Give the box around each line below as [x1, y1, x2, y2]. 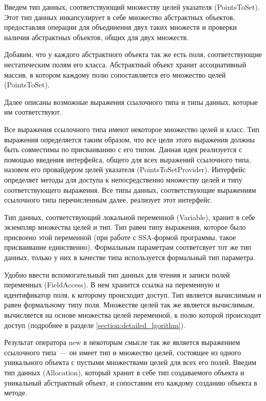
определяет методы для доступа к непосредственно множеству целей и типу [4, 174, 242, 185]
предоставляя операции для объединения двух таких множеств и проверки [4, 22, 237, 32]
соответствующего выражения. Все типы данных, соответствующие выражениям [4, 184, 256, 195]
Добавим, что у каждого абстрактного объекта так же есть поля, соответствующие [4, 49, 262, 60]
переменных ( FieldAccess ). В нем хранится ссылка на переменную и [4, 279, 220, 290]
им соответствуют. [4, 106, 62, 117]
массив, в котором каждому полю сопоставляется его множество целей [4, 69, 226, 80]
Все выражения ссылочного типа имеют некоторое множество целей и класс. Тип [4, 123, 259, 134]
